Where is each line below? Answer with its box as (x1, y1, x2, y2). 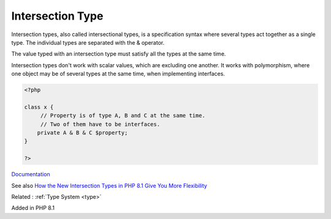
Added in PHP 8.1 (11, 204, 55, 212)
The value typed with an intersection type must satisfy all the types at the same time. (11, 50, 226, 58)
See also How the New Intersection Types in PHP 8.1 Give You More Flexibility (11, 182, 208, 189)
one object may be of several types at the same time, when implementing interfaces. (11, 70, 225, 78)
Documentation (11, 171, 50, 178)
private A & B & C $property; (37, 129, 128, 136)
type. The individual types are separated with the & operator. (11, 39, 165, 46)
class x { (24, 103, 54, 110)
